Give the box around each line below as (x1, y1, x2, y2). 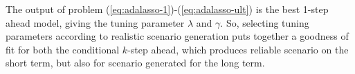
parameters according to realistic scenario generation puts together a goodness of (6, 29, 349, 43)
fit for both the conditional (6, 42, 120, 56)
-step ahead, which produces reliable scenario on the (127, 42, 349, 56)
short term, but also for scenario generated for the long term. (6, 56, 265, 70)
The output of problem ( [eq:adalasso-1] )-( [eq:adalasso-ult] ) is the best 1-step (6, 2, 329, 16)
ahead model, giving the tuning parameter (6, 15, 185, 29)
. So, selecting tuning (220, 15, 309, 29)
